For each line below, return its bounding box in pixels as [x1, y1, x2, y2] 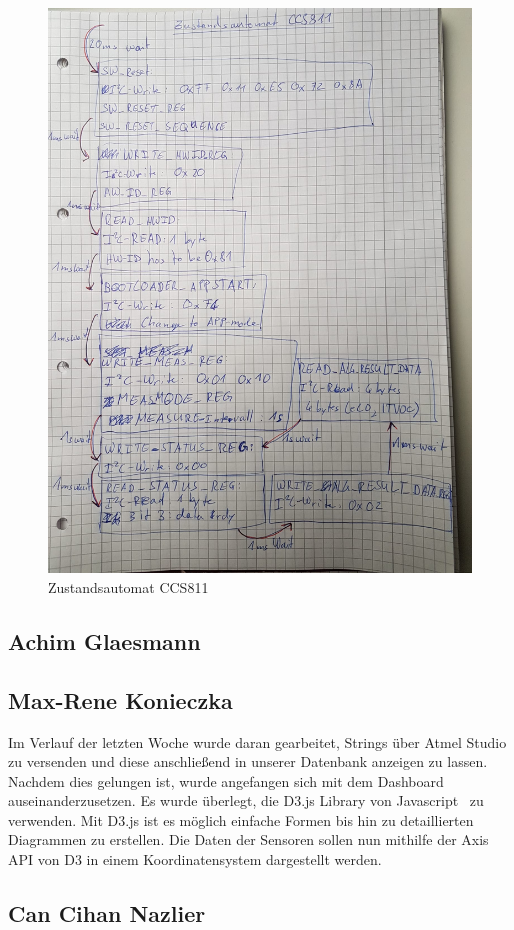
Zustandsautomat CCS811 [48, 576, 209, 597]
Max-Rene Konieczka [8, 684, 233, 715]
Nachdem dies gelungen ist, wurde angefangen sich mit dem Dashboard [8, 770, 444, 791]
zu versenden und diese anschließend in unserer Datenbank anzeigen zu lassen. [8, 751, 488, 772]
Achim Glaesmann [8, 625, 201, 656]
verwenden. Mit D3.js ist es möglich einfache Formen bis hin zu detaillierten [8, 809, 474, 830]
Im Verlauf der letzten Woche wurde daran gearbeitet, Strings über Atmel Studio [8, 731, 507, 752]
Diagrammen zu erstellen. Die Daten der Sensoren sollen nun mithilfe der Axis [8, 829, 489, 850]
